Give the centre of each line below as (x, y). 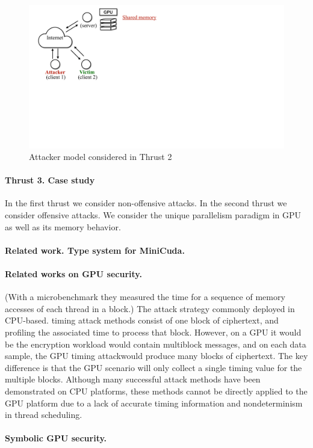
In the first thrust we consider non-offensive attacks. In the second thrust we (146, 203)
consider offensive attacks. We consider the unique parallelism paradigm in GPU (153, 215)
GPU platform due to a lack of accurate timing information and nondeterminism (154, 403)
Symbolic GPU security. (56, 438)
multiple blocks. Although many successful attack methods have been (133, 379)
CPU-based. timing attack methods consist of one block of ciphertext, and (142, 320)
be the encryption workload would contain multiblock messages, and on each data (156, 344)
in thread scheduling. (44, 415)
